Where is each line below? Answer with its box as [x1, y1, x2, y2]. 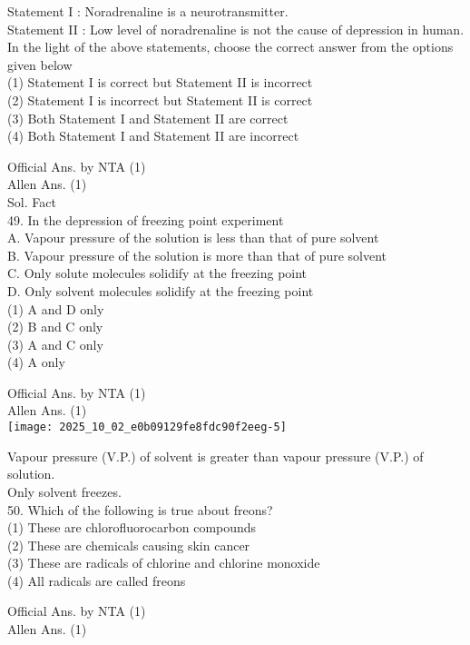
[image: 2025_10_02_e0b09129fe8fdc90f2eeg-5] [7, 421, 287, 434]
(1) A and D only [7, 299, 104, 318]
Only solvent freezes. [7, 481, 122, 501]
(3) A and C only [7, 334, 103, 353]
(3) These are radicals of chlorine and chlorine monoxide [7, 553, 320, 572]
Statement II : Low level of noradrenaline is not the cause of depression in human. [7, 19, 465, 38]
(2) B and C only [7, 317, 103, 336]
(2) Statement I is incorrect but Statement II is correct [7, 90, 313, 109]
